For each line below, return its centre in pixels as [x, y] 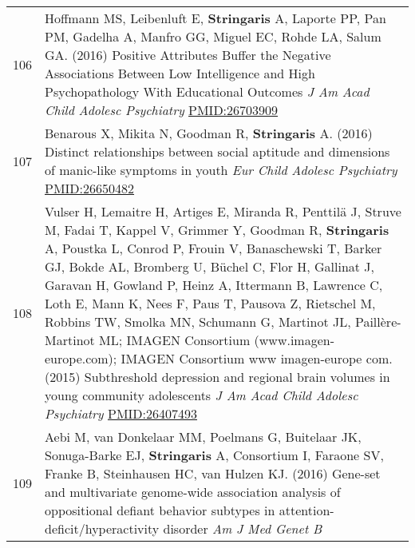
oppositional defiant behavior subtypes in [160, 510]
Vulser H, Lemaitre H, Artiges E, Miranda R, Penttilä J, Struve [223, 211]
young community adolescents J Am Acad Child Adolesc [202, 395]
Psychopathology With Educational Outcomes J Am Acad [207, 91]
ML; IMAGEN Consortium [175, 340]
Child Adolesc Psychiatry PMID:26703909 [162, 110]
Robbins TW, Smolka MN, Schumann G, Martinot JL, [198, 322]
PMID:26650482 [90, 188]
